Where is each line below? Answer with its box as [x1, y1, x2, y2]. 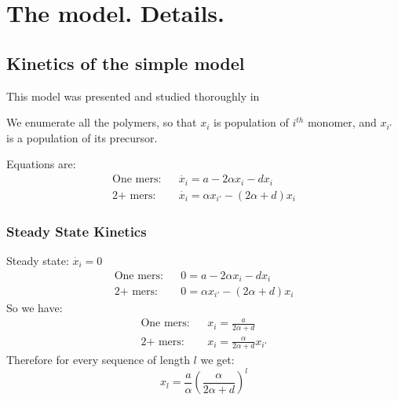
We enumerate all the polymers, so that [6, 114, 197, 131]
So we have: [6, 300, 63, 316]
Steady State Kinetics [6, 221, 147, 241]
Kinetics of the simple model [6, 50, 245, 75]
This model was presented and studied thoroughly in [6, 87, 260, 104]
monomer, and [307, 114, 377, 131]
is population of [214, 114, 289, 131]
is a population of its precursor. [6, 129, 158, 145]
